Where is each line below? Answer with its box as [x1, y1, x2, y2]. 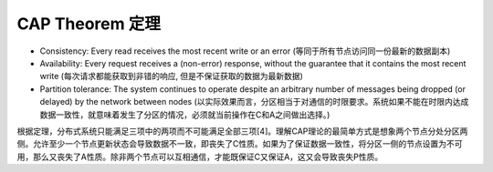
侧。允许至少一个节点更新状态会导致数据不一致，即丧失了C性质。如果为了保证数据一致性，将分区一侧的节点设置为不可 [16, 138, 463, 149]
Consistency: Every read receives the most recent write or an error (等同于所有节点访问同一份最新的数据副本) [39, 46, 451, 56]
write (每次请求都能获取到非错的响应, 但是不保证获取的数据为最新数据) [39, 71, 303, 82]
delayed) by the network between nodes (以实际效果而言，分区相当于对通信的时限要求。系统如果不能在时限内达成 [39, 96, 469, 107]
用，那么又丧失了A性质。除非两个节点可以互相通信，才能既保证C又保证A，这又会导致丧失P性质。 [16, 151, 383, 162]
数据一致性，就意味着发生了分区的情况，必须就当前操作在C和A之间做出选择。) [39, 109, 330, 120]
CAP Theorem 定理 [16, 14, 162, 34]
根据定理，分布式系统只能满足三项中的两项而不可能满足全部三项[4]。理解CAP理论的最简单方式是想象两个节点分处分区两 [16, 126, 468, 137]
